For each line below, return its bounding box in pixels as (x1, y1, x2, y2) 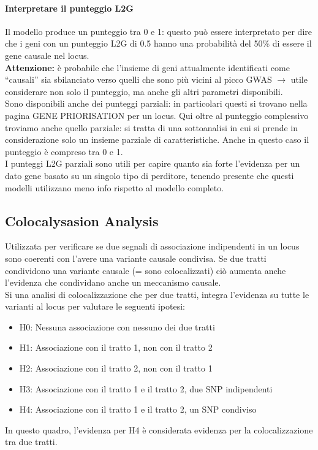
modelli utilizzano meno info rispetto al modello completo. (5, 181, 224, 194)
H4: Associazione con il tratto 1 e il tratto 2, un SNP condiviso (19, 403, 257, 416)
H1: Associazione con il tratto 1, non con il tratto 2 (19, 341, 213, 354)
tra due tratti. (5, 435, 58, 448)
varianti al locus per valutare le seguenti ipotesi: (5, 300, 185, 313)
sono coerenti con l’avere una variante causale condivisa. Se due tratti (5, 251, 267, 264)
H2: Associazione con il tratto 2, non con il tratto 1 (19, 362, 213, 375)
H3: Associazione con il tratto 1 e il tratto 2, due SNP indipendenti (19, 382, 273, 395)
